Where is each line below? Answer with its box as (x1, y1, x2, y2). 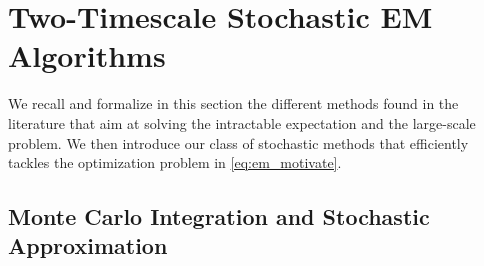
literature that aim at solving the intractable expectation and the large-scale (8, 112, 476, 133)
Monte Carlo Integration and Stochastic (8, 201, 430, 232)
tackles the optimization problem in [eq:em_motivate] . (8, 152, 342, 173)
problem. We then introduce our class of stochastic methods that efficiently (8, 132, 469, 153)
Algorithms (8, 35, 166, 76)
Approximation (8, 230, 168, 261)
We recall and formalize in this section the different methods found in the (8, 93, 459, 114)
